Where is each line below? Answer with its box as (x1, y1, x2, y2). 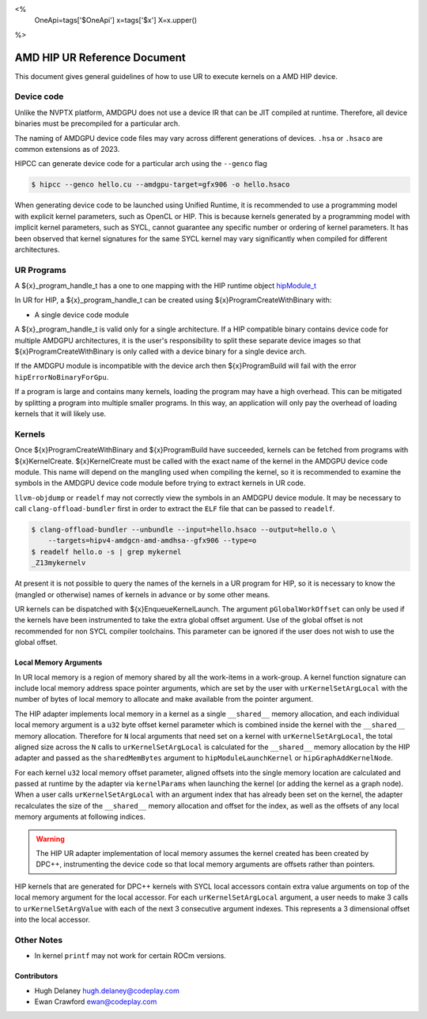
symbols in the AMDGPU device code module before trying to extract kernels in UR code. (14, 479, 306, 488)
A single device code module (34, 309, 130, 320)
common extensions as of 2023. (14, 145, 120, 153)
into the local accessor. (14, 915, 91, 924)
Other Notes (14, 934, 63, 945)
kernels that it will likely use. (14, 408, 107, 419)
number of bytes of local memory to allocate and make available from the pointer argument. (14, 695, 314, 704)
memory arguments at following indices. (14, 812, 145, 822)
